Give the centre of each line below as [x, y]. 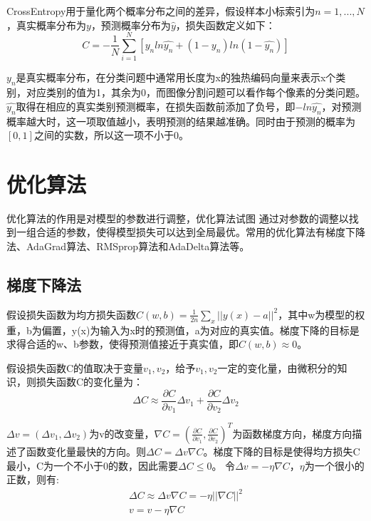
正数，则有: [33, 479]
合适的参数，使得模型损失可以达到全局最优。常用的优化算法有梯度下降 [200, 232]
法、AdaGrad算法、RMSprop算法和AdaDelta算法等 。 [128, 246]
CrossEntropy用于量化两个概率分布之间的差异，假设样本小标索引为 [161, 11]
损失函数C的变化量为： [90, 382]
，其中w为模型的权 [322, 314]
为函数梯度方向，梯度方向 [292, 433]
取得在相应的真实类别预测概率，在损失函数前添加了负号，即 [156, 106]
